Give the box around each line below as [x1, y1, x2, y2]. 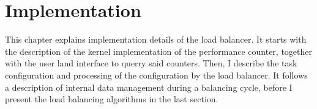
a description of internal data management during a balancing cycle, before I [5, 80, 293, 93]
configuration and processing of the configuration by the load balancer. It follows [5, 68, 308, 81]
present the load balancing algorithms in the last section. [5, 93, 218, 105]
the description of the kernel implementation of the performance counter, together [5, 44, 312, 57]
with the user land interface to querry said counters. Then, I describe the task [5, 57, 297, 69]
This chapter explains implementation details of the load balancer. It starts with [5, 33, 307, 46]
